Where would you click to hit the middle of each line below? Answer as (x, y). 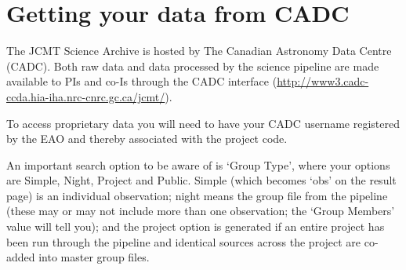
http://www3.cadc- (323, 81)
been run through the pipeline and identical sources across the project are (184, 241)
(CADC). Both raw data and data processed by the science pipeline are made (193, 66)
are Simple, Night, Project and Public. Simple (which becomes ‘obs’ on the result (201, 180)
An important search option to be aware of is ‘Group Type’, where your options (198, 164)
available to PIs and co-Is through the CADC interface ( (142, 81)
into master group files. (94, 257)
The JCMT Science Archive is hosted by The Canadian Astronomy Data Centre (199, 51)
